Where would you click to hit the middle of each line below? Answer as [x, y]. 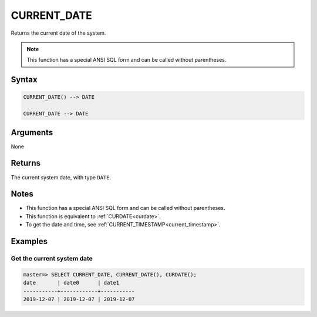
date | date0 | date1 [71, 283]
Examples [29, 241]
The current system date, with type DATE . [61, 177]
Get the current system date [52, 258]
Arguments [32, 132]
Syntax [24, 80]
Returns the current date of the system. [58, 33]
